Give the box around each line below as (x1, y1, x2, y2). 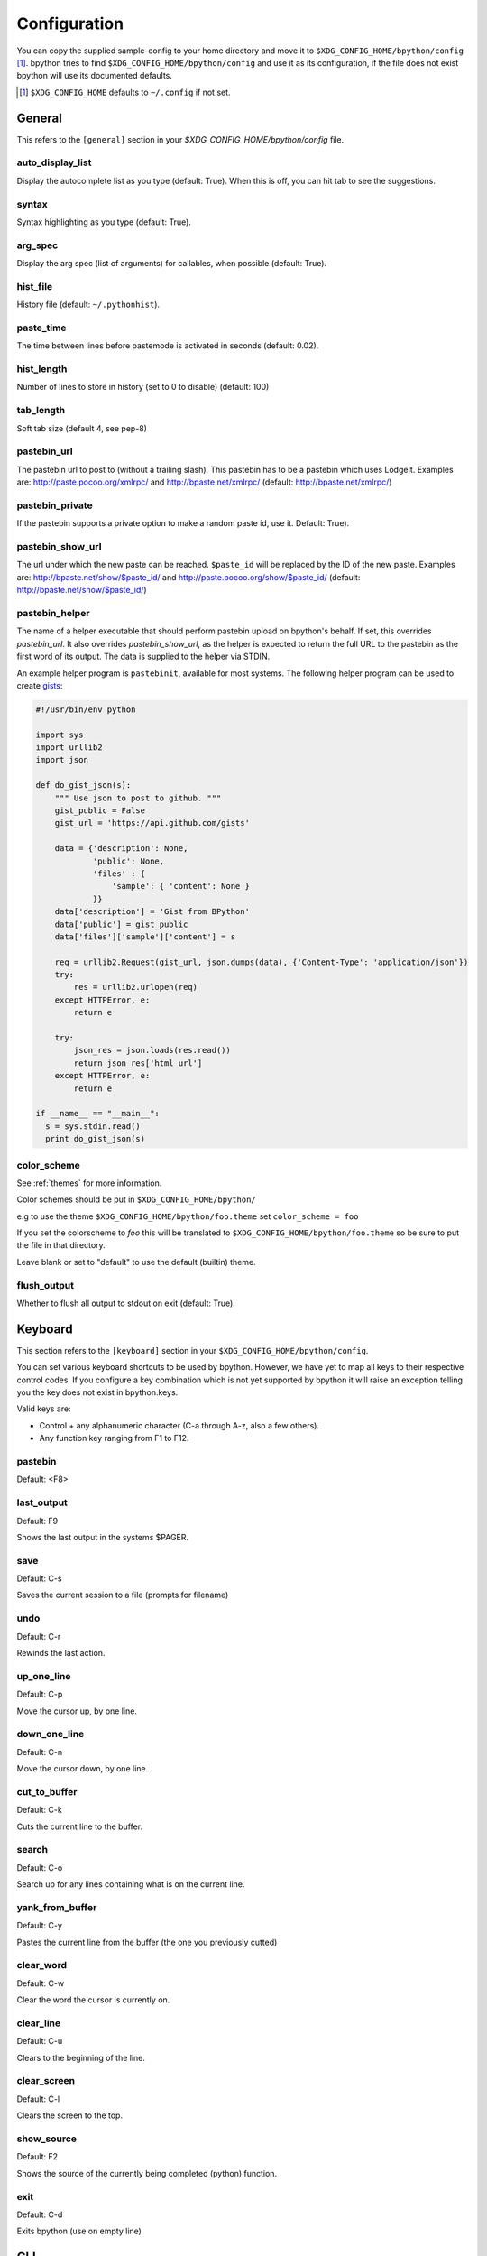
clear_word (16, 1959, 68, 1972)
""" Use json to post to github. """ (54, 792, 222, 803)
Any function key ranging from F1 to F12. (39, 1433, 189, 1444)
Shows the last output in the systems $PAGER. (16, 1531, 189, 1542)
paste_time (16, 321, 67, 334)
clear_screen (16, 2075, 76, 2087)
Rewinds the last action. (16, 1647, 106, 1658)
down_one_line (16, 1728, 85, 1741)
